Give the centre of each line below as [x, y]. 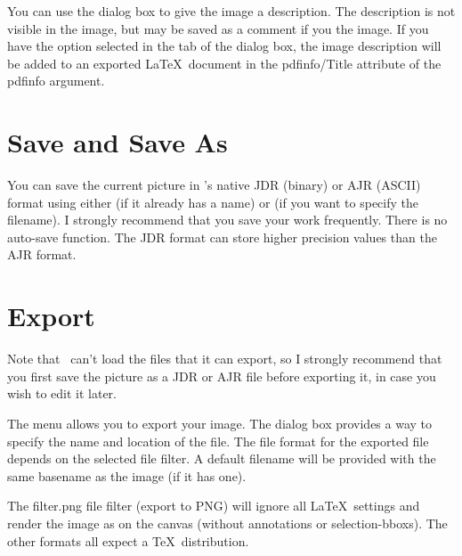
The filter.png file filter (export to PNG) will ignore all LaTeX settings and [214, 506]
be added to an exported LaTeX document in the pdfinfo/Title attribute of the [224, 63]
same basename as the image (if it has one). [127, 475]
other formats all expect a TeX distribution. [128, 540]
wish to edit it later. [62, 393]
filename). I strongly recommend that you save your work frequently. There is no [227, 220]
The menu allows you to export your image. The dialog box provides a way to [220, 423]
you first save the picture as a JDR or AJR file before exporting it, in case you [222, 376]
